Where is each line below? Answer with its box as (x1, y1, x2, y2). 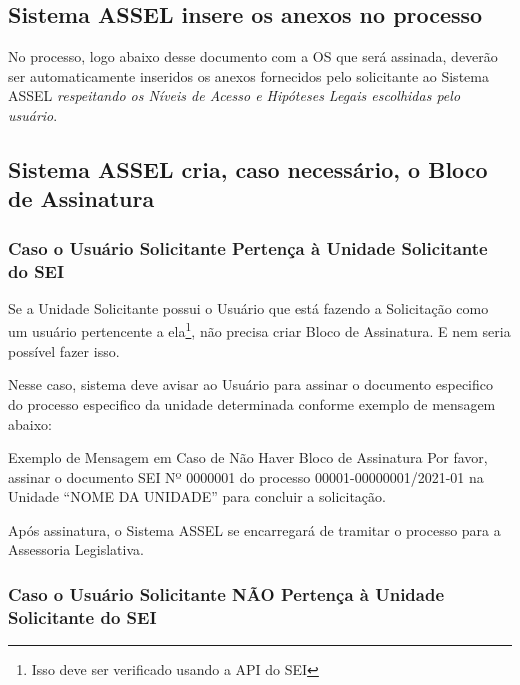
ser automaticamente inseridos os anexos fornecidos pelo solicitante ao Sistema (8, 65, 489, 86)
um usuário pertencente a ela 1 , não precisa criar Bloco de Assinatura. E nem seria (8, 318, 511, 342)
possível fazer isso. (8, 340, 120, 361)
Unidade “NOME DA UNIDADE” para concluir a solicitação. (8, 486, 386, 507)
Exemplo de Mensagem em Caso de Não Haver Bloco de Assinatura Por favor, (8, 447, 488, 468)
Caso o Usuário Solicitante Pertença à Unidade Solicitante (8, 235, 488, 260)
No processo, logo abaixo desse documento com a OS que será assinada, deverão (8, 46, 498, 67)
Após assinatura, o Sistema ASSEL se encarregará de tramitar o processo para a (8, 519, 501, 540)
